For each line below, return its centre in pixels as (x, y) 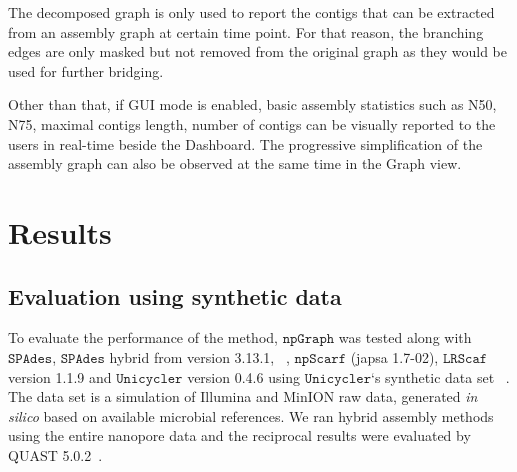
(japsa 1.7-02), (394, 356)
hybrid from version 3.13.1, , (199, 356)
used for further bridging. (86, 70)
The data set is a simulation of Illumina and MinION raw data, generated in (243, 396)
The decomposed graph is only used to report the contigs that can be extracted (251, 12)
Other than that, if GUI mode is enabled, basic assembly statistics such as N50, (252, 104)
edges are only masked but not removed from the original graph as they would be (257, 51)
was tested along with (405, 337)
